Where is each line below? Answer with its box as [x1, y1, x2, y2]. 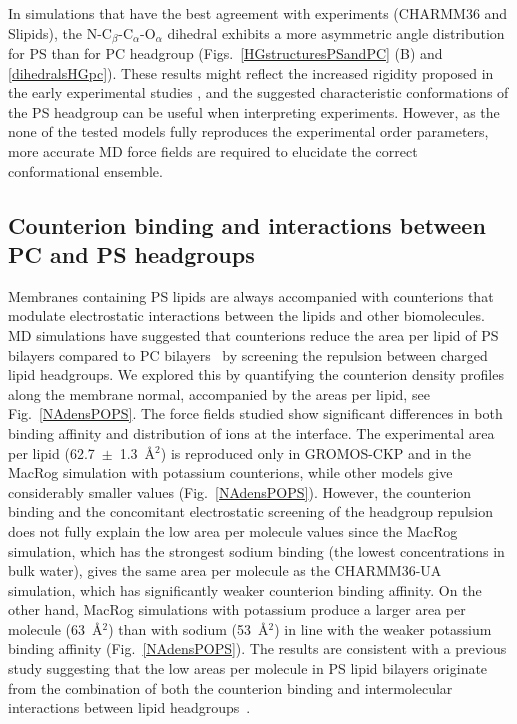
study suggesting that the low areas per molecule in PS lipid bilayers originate [8, 658, 488, 679]
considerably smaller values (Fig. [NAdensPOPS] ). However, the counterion [8, 481, 472, 502]
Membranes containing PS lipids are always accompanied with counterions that [8, 285, 494, 306]
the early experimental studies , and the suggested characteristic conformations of [8, 82, 509, 103]
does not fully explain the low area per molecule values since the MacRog [8, 520, 458, 541]
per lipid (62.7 [8, 442, 95, 463]
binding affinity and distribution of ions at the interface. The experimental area [8, 422, 495, 443]
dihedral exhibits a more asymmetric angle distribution [167, 22, 505, 43]
